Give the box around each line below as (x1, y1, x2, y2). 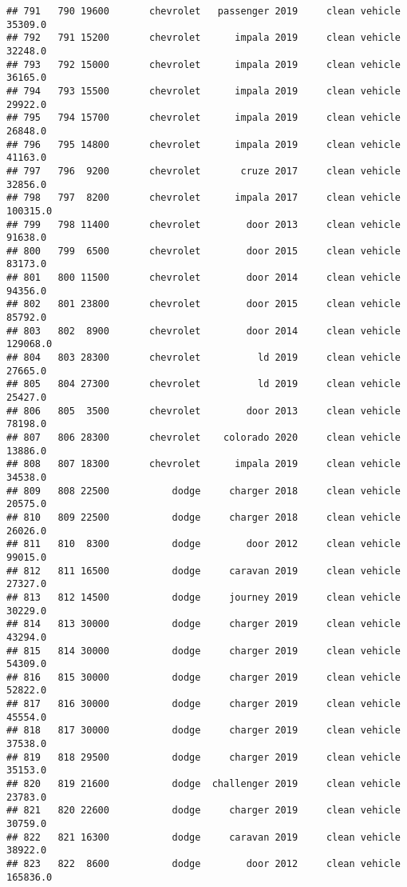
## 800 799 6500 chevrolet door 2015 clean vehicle (6, 245, 401, 257)
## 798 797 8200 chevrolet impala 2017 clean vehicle (6, 192, 401, 204)
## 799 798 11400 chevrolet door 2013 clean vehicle (6, 218, 401, 230)
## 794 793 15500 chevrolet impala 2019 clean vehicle (6, 85, 401, 97)
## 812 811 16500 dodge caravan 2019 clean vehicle (6, 565, 401, 577)
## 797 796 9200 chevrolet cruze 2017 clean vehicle (6, 165, 401, 177)
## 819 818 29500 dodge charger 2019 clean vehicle (6, 751, 401, 763)
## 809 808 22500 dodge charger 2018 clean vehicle (6, 485, 401, 497)
